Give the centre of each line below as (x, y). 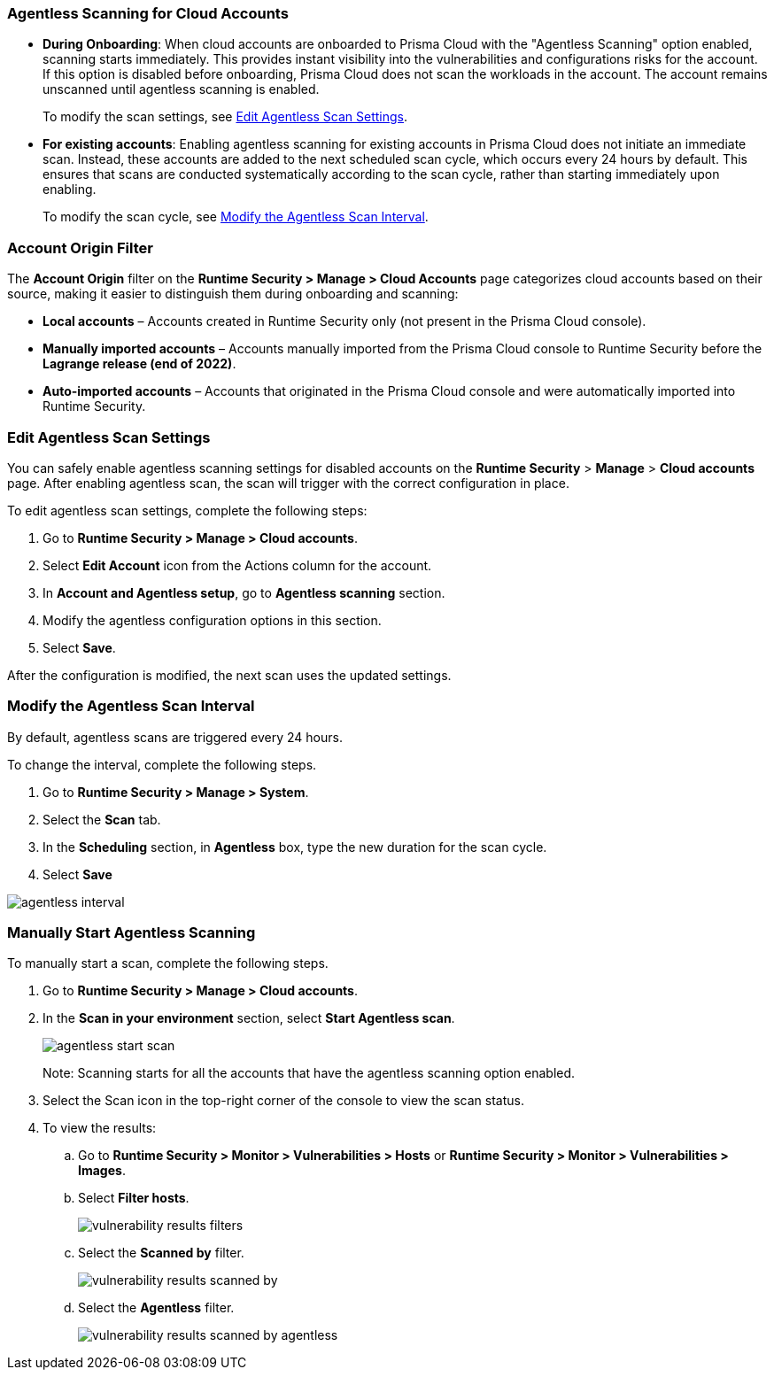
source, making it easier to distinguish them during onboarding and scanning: (233, 294)
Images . (102, 1171)
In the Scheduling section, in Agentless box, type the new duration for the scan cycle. (295, 847)
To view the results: (100, 1128)
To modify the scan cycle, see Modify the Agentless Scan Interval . (236, 217)
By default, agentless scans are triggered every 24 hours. (175, 737)
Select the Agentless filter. (156, 1308)
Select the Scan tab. (102, 819)
